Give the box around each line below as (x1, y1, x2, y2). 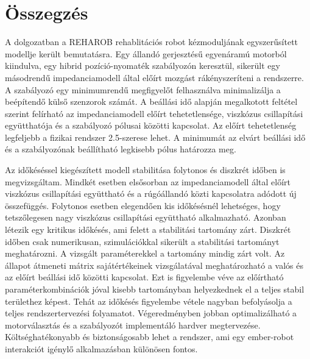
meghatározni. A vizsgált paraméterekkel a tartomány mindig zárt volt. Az (5, 247, 285, 260)
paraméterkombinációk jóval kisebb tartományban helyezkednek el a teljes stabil (5, 283, 305, 295)
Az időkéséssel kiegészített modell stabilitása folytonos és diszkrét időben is (5, 163, 286, 176)
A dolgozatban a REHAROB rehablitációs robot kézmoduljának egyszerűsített (5, 35, 298, 48)
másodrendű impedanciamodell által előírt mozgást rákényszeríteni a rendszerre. (5, 71, 304, 84)
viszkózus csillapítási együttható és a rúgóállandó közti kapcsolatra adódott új (5, 187, 297, 200)
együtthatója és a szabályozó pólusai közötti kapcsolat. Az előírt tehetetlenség (5, 119, 297, 132)
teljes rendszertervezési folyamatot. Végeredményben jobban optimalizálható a (5, 307, 297, 319)
